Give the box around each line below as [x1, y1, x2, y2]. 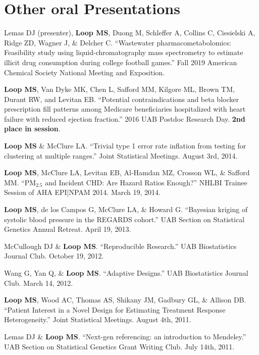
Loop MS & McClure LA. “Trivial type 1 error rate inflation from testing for [4, 140, 246, 151]
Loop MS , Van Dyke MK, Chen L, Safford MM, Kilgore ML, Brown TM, [4, 84, 235, 94]
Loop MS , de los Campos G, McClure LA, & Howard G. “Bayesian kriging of [4, 204, 248, 215]
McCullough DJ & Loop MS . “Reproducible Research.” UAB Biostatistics [4, 240, 237, 251]
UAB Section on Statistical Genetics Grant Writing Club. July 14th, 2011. [4, 341, 235, 351]
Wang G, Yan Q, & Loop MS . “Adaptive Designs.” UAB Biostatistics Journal [4, 268, 248, 278]
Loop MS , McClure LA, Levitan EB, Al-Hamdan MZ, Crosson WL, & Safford [4, 167, 250, 178]
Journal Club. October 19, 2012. [4, 250, 104, 261]
